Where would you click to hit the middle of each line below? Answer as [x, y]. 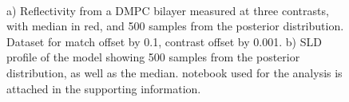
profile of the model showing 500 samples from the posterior [153, 57]
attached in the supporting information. [104, 88]
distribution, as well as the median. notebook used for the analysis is [174, 72]
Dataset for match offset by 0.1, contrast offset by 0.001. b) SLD [164, 41]
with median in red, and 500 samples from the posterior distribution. [175, 26]
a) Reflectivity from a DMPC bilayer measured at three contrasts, [168, 10]
